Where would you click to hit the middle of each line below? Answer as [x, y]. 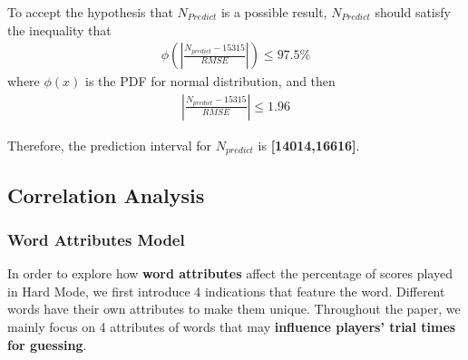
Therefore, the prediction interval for [109, 145]
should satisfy [413, 12]
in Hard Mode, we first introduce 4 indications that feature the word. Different [226, 291]
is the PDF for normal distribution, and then [210, 81]
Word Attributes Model [96, 239]
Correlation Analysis [106, 195]
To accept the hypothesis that [90, 12]
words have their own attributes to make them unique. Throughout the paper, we [234, 309]
